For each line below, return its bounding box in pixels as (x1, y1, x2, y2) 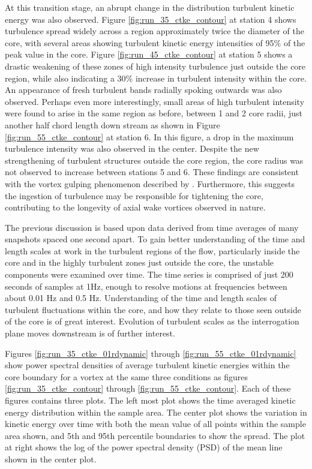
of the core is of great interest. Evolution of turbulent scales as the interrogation (5, 315, 299, 327)
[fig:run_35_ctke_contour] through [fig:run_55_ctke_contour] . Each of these (5, 382, 291, 395)
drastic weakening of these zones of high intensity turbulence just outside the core (5, 59, 306, 72)
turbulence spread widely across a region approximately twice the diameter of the (5, 25, 304, 37)
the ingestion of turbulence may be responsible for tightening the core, (5, 189, 263, 202)
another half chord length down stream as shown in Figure (5, 118, 220, 131)
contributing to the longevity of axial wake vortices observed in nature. (5, 201, 266, 214)
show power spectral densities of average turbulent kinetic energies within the (5, 359, 290, 371)
